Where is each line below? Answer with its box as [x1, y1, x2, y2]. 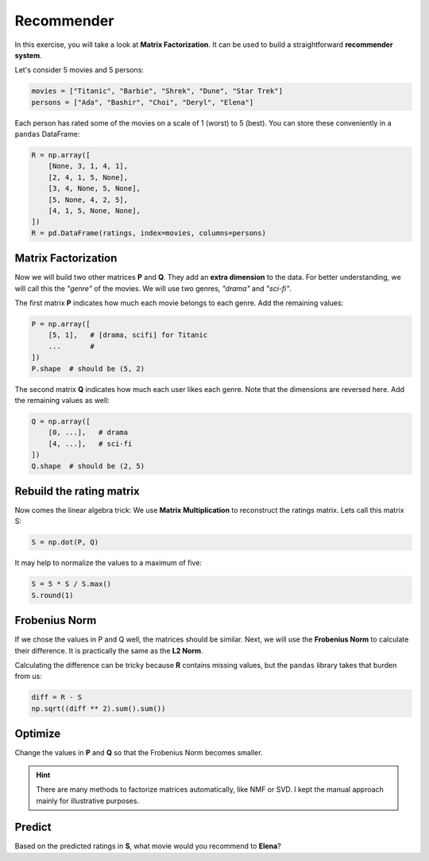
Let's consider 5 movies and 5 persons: [14, 65, 145, 75]
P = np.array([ [31, 320, 91, 329]
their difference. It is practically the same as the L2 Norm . [14, 646, 203, 655]
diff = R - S [31, 692, 83, 702]
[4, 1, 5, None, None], [48, 207, 141, 215]
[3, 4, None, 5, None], [48, 184, 141, 193]
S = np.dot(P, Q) [31, 537, 99, 547]
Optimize [14, 727, 61, 741]
